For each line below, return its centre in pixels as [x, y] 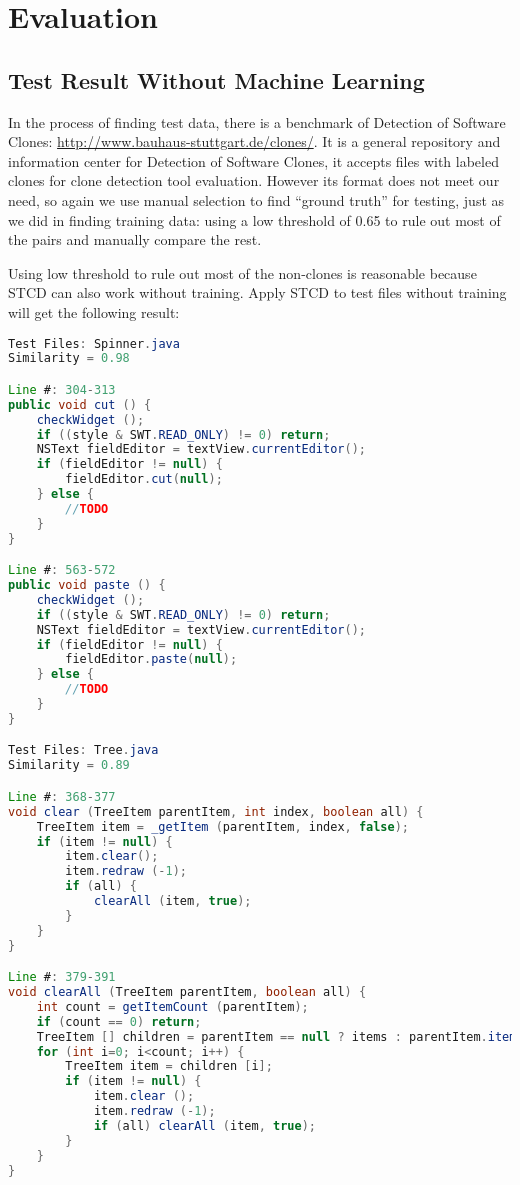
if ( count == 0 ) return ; [119, 1021]
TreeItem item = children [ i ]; [169, 1066]
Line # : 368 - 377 [62, 796]
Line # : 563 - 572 [62, 570]
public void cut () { [80, 404]
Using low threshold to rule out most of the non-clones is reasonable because [242, 272]
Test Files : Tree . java [83, 750]
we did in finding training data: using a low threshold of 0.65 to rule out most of [254, 219]
